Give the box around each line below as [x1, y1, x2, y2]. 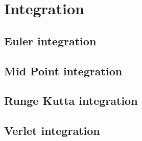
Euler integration [4, 33, 97, 48]
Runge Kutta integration [4, 93, 138, 108]
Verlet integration [4, 123, 100, 138]
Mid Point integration [4, 63, 123, 78]
